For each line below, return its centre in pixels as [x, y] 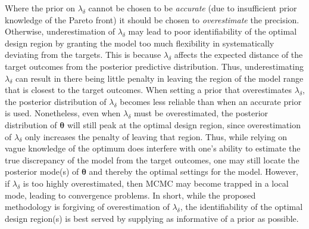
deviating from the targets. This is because [83, 55]
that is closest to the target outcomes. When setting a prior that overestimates [149, 90]
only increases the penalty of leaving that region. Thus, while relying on [156, 136]
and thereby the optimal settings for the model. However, [194, 171]
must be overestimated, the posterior [201, 113]
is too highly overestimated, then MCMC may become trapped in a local [156, 183]
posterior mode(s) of [42, 171]
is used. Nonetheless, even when [63, 113]
